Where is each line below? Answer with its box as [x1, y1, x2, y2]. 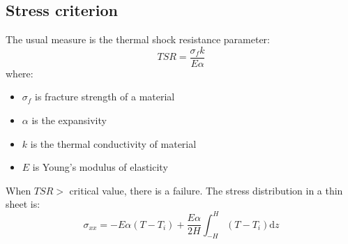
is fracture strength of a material [35, 89, 175, 104]
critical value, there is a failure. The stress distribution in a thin [69, 183, 343, 197]
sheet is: [6, 197, 40, 211]
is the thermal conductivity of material [30, 136, 197, 151]
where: [6, 66, 33, 80]
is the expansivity [31, 113, 107, 128]
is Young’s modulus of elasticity [32, 160, 168, 174]
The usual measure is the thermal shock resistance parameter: [6, 32, 270, 47]
